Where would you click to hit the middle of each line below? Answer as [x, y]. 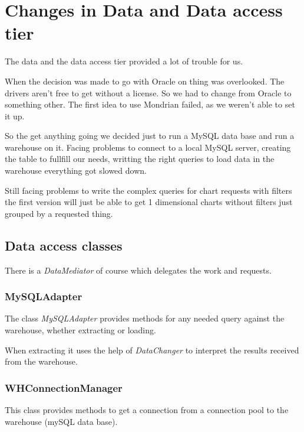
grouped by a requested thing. [59, 213]
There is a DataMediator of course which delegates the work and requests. [138, 270]
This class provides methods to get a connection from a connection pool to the [147, 410]
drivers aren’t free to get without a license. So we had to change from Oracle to [148, 92]
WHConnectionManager [64, 387]
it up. [15, 116]
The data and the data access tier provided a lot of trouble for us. [124, 61]
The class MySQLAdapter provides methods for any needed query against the [145, 318]
